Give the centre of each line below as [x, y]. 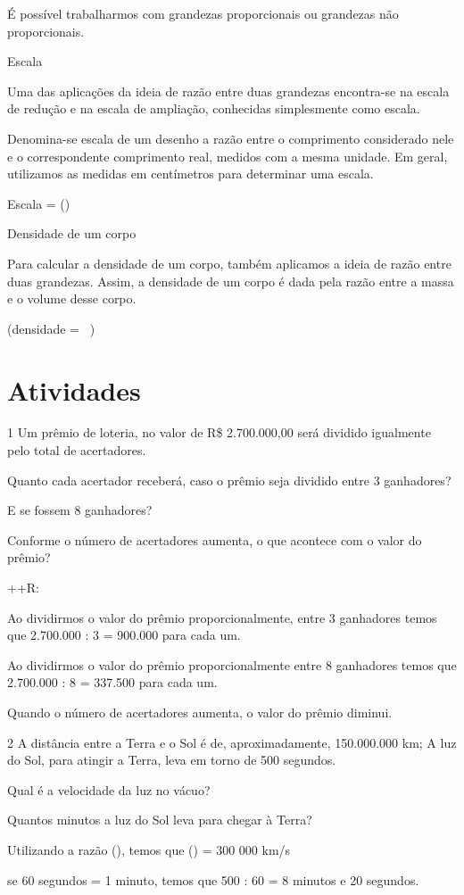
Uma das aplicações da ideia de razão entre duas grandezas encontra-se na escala [228, 91]
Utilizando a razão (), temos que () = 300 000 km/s [149, 849]
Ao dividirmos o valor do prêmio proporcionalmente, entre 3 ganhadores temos [222, 617]
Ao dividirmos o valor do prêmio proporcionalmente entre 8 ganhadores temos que [232, 664]
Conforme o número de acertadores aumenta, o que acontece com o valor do [215, 539]
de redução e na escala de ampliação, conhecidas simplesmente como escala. [214, 108]
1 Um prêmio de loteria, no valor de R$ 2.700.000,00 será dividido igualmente [219, 432]
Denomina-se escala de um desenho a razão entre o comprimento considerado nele [231, 138]
